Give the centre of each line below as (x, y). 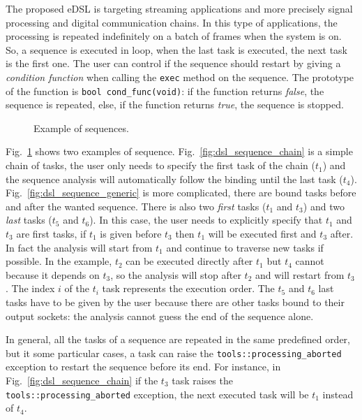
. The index (30, 288)
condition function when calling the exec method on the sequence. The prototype (180, 77)
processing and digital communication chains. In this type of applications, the (172, 22)
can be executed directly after (189, 261)
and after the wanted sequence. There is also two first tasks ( (136, 206)
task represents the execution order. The (188, 288)
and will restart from (300, 274)
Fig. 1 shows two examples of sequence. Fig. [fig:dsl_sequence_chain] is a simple (179, 151)
